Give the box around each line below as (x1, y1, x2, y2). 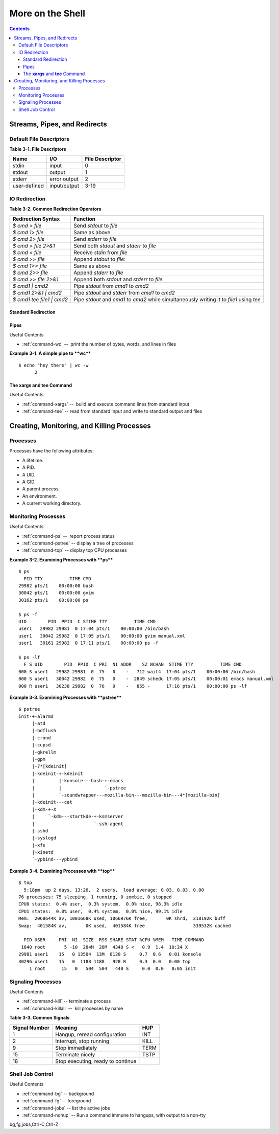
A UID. (22, 471, 36, 478)
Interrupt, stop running (55, 1037, 110, 1045)
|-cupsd (32, 742, 51, 748)
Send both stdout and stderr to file (73, 242, 157, 249)
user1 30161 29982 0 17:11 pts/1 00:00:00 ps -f (18, 640, 159, 646)
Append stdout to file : (73, 256, 126, 263)
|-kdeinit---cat (32, 799, 72, 805)
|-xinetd (32, 849, 54, 855)
